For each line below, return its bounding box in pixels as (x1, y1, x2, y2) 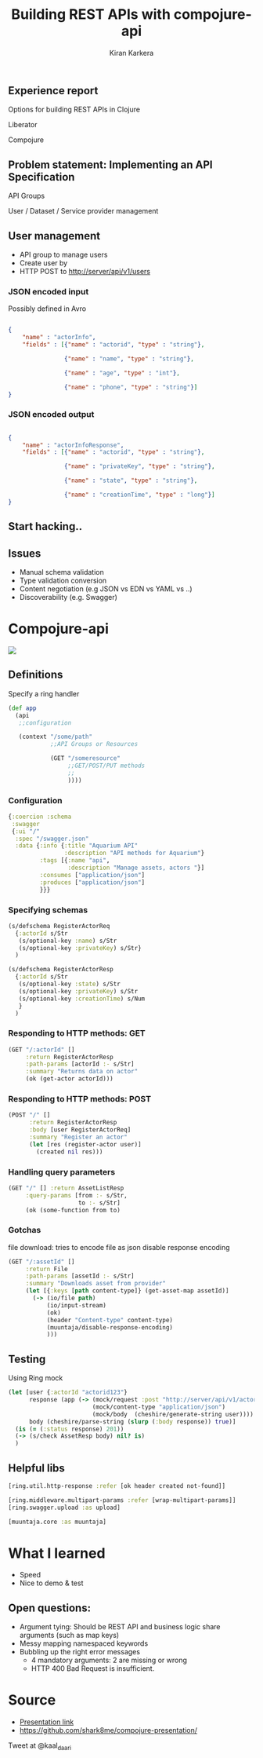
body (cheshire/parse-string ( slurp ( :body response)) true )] (28, 1417, 236, 1426)
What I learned (8, 1544, 106, 1562)
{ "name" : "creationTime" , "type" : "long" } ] (63, 491, 215, 499)
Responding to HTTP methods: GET (8, 1028, 146, 1039)
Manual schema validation (19, 568, 104, 577)
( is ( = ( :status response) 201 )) (15, 1425, 124, 1433)
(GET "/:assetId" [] (8, 1258, 76, 1266)
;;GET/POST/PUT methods (67, 762, 146, 770)
